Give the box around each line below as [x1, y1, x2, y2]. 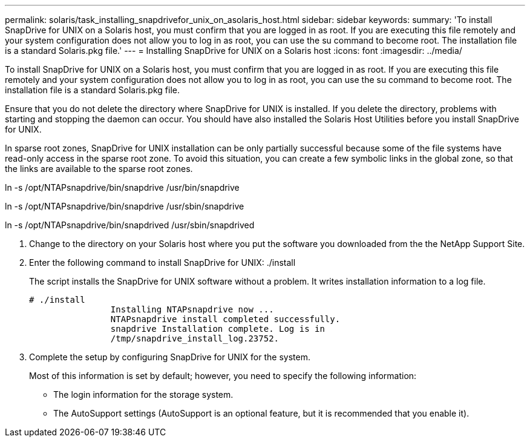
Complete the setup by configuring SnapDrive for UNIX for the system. [29, 352, 310, 362]
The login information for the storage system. [53, 389, 234, 400]
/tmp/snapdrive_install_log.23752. [110, 334, 280, 343]
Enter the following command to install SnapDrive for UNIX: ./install [29, 257, 296, 268]
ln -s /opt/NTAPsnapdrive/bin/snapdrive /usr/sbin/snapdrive [5, 201, 244, 211]
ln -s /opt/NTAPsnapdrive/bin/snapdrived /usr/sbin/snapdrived [5, 220, 255, 230]
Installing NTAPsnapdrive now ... [110, 305, 274, 314]
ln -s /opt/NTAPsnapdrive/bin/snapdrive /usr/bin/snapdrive [5, 182, 240, 193]
